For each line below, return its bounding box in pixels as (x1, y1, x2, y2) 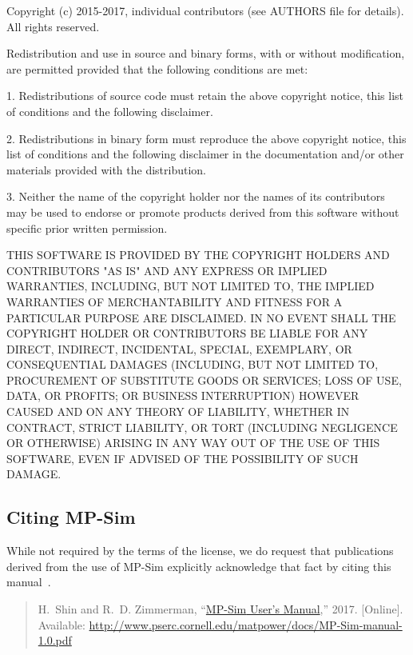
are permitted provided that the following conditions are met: (6, 60, 308, 77)
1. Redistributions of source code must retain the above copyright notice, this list (6, 87, 404, 104)
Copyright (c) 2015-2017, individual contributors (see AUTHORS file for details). (6, 2, 404, 18)
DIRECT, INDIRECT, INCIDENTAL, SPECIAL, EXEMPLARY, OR (6, 340, 352, 357)
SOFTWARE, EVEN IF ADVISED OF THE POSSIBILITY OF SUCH (6, 449, 359, 466)
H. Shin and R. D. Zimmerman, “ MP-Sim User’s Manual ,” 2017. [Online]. (38, 601, 403, 617)
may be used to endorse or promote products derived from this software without (6, 203, 399, 220)
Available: (38, 616, 85, 633)
